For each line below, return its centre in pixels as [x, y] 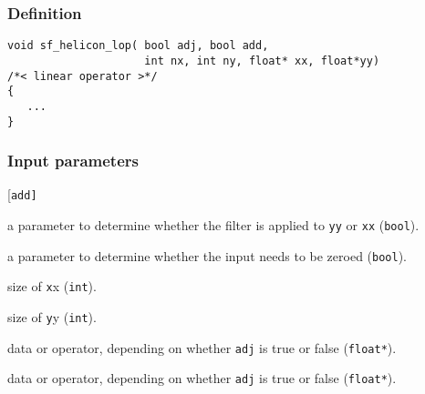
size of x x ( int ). [52, 286]
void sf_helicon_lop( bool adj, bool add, [138, 46]
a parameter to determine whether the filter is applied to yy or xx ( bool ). [213, 225]
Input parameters [73, 161]
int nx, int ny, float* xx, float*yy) [262, 61]
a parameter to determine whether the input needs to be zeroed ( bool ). [207, 255]
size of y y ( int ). [52, 317]
